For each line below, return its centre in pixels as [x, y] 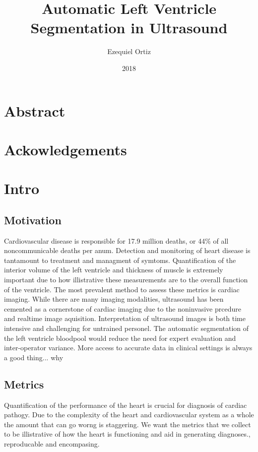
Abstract [35, 110]
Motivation [33, 220]
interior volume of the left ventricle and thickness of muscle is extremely [114, 270]
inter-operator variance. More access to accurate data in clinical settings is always [128, 348]
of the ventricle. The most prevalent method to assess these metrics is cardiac [122, 289]
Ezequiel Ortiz [129, 51]
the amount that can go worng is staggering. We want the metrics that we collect [128, 424]
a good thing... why [34, 357]
